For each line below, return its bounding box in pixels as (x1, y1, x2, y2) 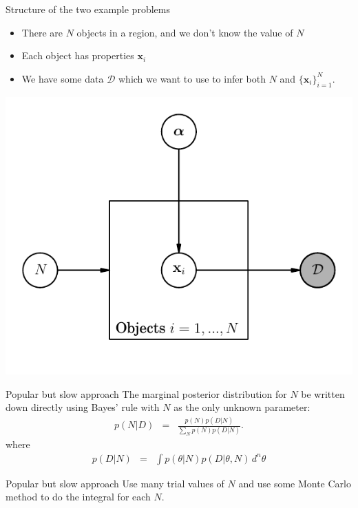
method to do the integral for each (6, 489, 151, 504)
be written (301, 386, 345, 401)
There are (21, 25, 63, 39)
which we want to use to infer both (118, 71, 266, 85)
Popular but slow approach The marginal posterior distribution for (6, 386, 287, 401)
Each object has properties (21, 48, 134, 63)
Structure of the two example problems (6, 2, 170, 16)
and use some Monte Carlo (238, 476, 351, 490)
